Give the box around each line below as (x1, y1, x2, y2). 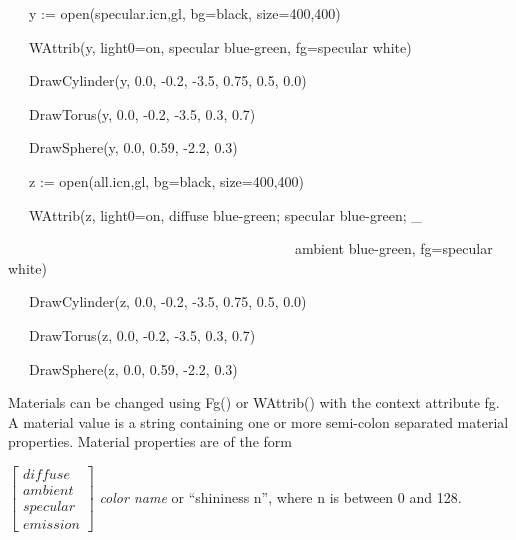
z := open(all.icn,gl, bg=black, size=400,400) (28, 170, 305, 191)
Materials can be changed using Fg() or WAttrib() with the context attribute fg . (8, 392, 500, 413)
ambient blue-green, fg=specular (294, 238, 493, 259)
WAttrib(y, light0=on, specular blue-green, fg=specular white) (28, 36, 412, 57)
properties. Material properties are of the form (8, 431, 292, 452)
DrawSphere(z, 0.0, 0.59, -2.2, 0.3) (28, 358, 238, 379)
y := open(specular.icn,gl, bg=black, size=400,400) (28, 3, 341, 23)
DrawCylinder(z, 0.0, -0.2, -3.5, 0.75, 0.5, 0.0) (28, 291, 307, 312)
